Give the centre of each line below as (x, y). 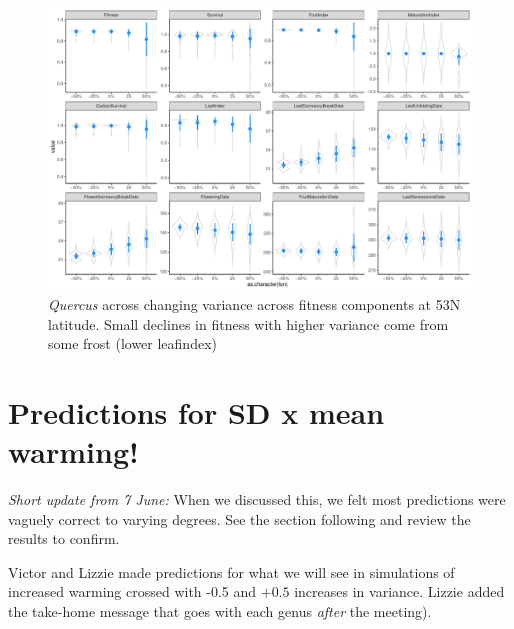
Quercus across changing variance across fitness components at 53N (254, 303)
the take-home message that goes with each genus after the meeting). (220, 611)
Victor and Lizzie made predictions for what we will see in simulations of (231, 571)
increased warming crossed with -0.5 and (132, 591)
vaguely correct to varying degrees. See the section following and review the (239, 518)
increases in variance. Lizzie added (399, 591)
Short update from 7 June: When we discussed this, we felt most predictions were (257, 499)
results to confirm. (64, 538)
